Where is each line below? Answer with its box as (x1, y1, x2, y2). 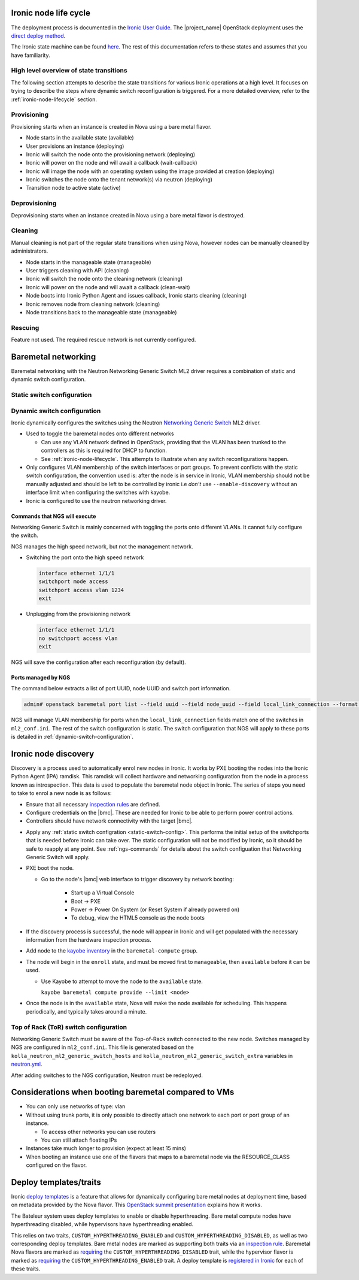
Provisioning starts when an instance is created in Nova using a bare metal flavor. (11, 123, 212, 130)
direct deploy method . (11, 32, 66, 39)
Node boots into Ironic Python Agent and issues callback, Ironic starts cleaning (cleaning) (26, 292, 247, 299)
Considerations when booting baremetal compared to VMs (11, 1087, 235, 1097)
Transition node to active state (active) (26, 184, 121, 192)
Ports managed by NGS (11, 674, 71, 681)
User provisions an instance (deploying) (26, 142, 124, 150)
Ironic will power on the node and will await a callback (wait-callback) (26, 159, 197, 166)
